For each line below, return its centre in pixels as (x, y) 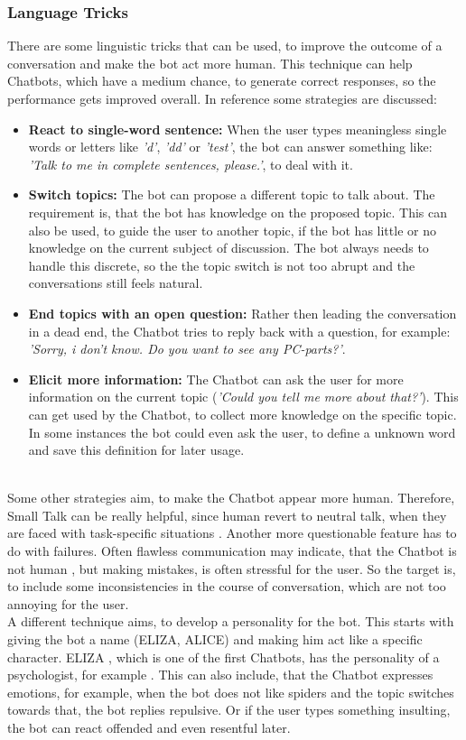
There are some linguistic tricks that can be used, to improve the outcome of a (225, 46)
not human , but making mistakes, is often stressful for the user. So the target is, (232, 568)
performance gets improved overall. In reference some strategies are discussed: (223, 98)
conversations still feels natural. (116, 283)
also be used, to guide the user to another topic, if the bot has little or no (232, 230)
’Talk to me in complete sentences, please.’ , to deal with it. (191, 164)
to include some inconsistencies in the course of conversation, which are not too (227, 586)
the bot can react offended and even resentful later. (149, 727)
